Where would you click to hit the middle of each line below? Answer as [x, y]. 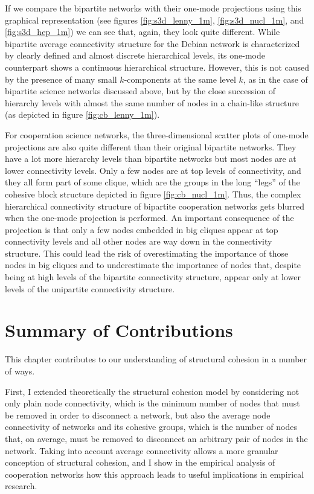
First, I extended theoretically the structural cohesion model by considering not [152, 391]
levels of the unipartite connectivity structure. [90, 288]
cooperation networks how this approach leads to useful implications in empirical [155, 474]
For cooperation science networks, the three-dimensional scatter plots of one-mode [157, 134]
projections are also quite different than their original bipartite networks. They [151, 146]
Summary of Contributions [119, 330]
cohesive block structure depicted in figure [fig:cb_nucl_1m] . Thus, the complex [153, 194]
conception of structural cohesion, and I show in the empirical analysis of [140, 462]
